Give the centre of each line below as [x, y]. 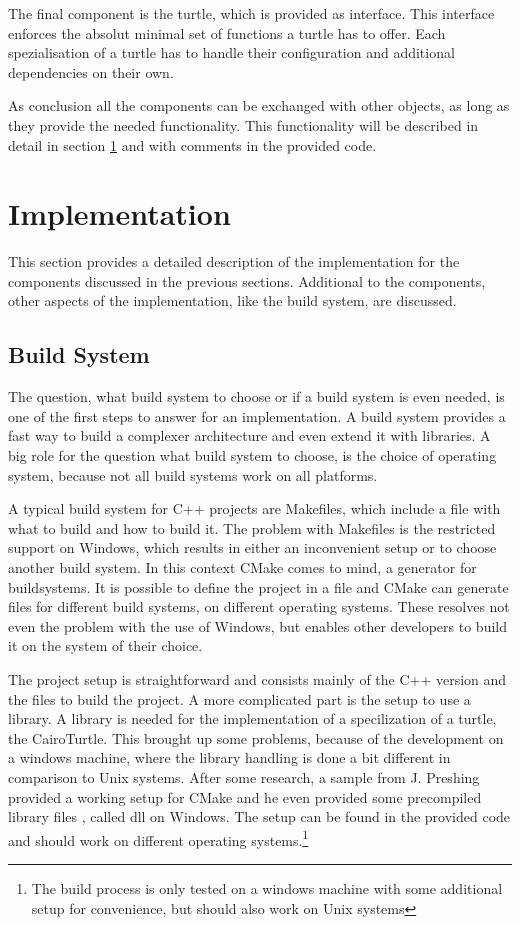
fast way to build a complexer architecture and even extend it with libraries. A [249, 435]
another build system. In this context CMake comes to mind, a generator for [242, 567]
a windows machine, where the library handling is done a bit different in [229, 757]
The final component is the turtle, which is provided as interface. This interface [251, 13]
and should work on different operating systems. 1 [158, 838]
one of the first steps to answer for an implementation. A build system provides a [257, 415]
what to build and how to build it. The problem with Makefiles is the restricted [252, 527]
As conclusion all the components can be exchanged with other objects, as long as [259, 105]
